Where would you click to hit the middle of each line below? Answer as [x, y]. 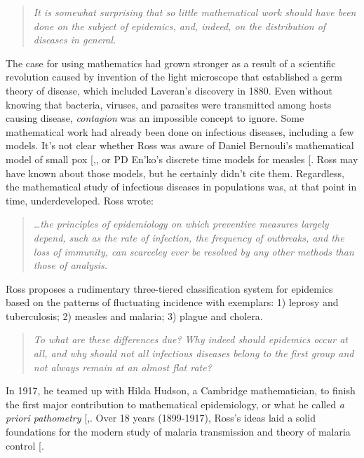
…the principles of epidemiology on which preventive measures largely [181, 224]
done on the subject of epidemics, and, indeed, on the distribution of [180, 26]
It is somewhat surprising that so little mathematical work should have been [195, 12]
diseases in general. [75, 40]
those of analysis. [70, 265]
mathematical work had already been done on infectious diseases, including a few [180, 131]
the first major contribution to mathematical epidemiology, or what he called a [175, 404]
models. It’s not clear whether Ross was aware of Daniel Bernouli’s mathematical [180, 145]
